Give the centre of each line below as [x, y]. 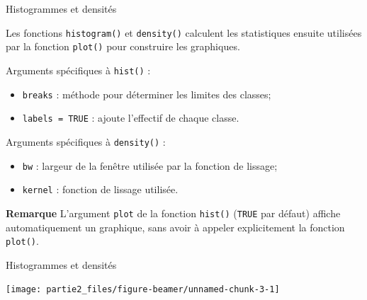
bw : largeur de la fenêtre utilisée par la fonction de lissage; [150, 165]
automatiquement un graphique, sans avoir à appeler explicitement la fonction [175, 227]
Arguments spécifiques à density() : [86, 141]
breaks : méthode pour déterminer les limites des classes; [147, 94]
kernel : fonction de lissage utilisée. [100, 189]
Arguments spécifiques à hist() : [78, 70]
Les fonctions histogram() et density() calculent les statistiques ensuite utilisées [184, 32]
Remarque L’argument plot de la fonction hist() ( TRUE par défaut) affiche [173, 213]
